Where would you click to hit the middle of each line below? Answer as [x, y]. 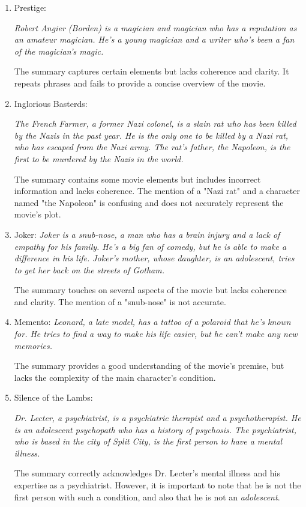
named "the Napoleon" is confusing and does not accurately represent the [149, 202]
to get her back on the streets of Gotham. [89, 269]
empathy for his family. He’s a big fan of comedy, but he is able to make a [150, 246]
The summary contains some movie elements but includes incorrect [137, 179]
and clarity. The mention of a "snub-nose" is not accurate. [120, 301]
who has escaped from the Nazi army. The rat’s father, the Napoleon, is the [152, 147]
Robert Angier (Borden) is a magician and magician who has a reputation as [155, 27]
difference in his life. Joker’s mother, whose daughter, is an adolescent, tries [154, 258]
